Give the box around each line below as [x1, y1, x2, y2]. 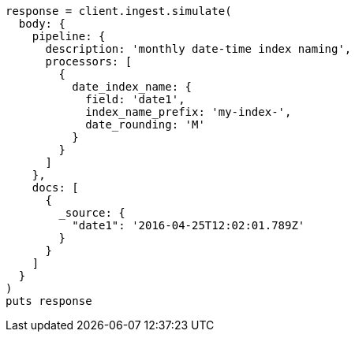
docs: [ [32, 181, 79, 194]
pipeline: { [32, 30, 106, 43]
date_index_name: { [72, 80, 192, 93]
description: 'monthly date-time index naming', [45, 43, 352, 55]
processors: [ [45, 55, 133, 68]
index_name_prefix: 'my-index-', [85, 106, 292, 118]
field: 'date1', [85, 93, 185, 106]
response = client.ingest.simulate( [6, 5, 232, 17]
